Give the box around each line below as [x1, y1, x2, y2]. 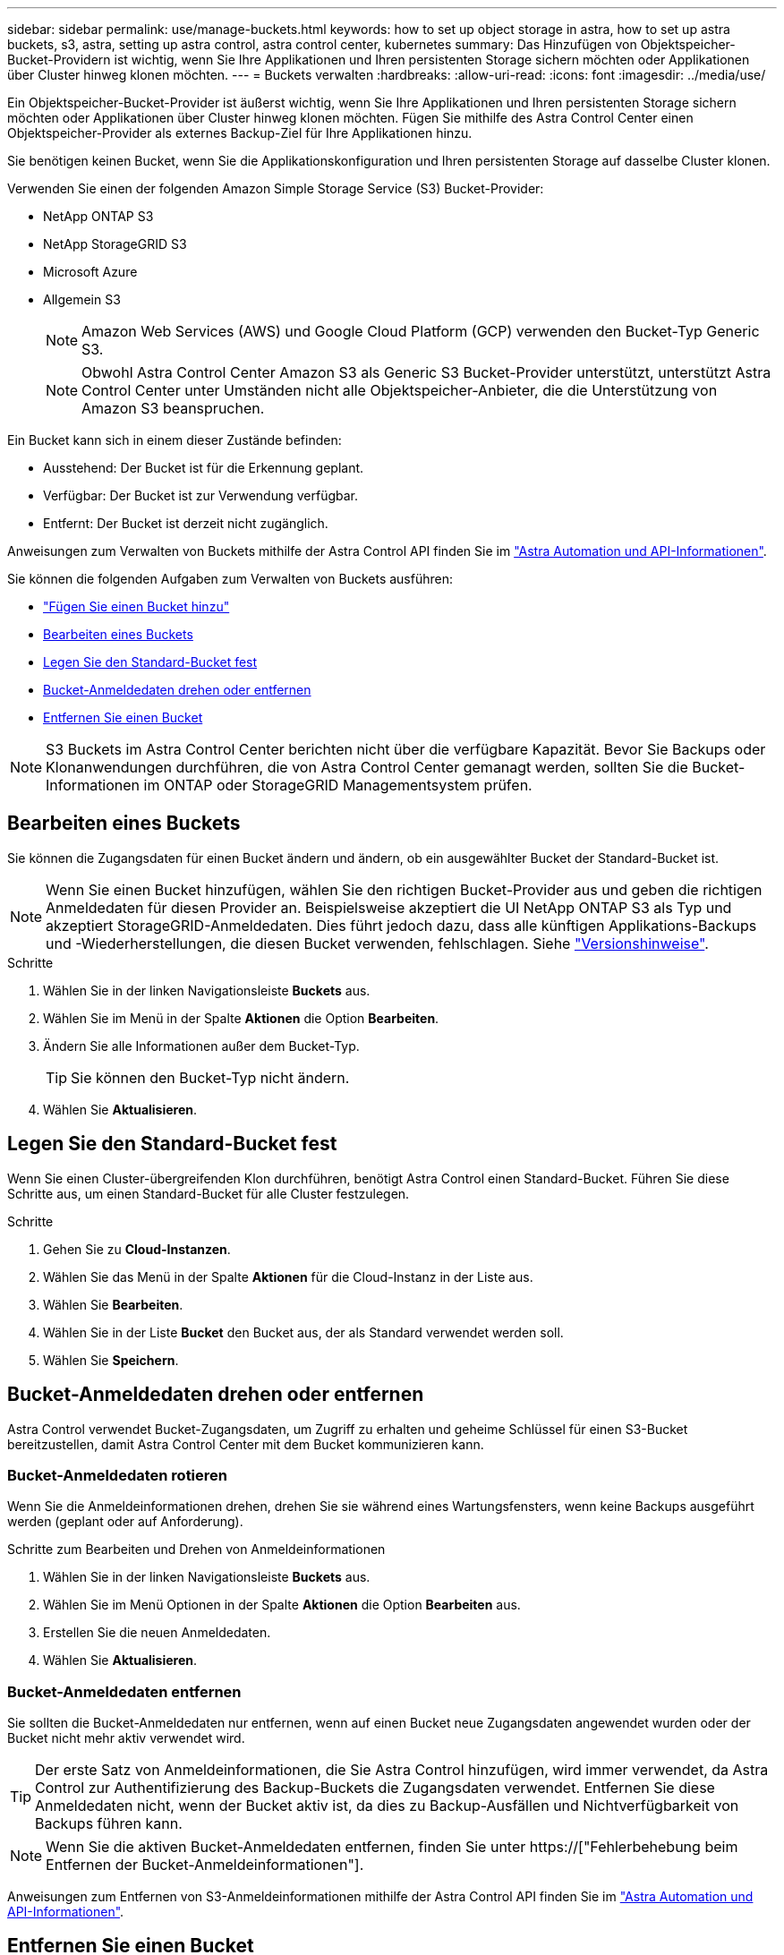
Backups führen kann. [35, 1814, 183, 1833]
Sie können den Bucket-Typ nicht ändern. [71, 1068, 350, 1087]
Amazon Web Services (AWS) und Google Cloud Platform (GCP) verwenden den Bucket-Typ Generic [81, 322, 760, 340]
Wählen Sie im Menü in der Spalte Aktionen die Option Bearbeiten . [43, 1010, 439, 1026]
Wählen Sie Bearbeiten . [43, 1296, 183, 1312]
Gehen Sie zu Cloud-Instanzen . [43, 1241, 231, 1257]
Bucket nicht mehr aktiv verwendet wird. [7, 1730, 245, 1746]
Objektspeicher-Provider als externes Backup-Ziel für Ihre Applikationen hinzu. [7, 125, 473, 141]
